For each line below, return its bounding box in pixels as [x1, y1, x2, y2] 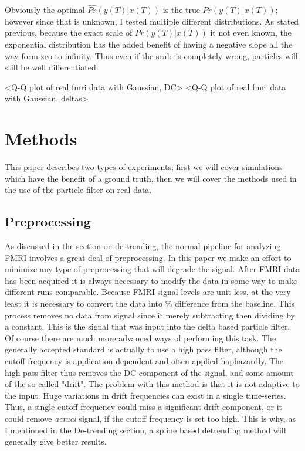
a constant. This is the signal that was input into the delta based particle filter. [5, 320, 290, 333]
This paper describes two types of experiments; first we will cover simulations [5, 161, 283, 173]
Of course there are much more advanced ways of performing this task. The [5, 331, 276, 344]
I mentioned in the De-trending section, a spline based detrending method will [5, 423, 286, 436]
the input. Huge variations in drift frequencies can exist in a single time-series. [5, 389, 286, 401]
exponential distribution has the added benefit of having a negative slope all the [5, 38, 293, 50]
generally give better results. [5, 435, 107, 447]
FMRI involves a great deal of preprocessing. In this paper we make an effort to [5, 251, 292, 263]
